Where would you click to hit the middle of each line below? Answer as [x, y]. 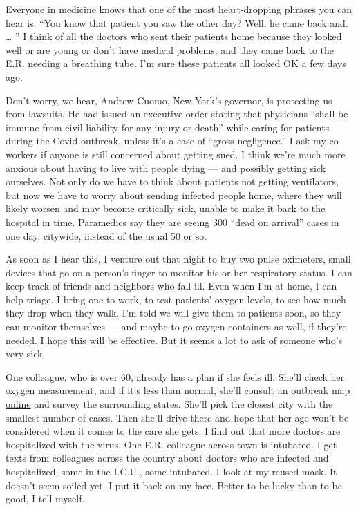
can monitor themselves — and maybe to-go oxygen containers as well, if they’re [176, 327]
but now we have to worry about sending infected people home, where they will [174, 195]
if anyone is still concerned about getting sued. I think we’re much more [193, 154]
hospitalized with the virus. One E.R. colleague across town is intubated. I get [171, 444]
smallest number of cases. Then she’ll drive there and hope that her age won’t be [177, 417]
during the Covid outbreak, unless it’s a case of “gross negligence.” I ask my [166, 141]
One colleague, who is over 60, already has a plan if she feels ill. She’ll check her [175, 376]
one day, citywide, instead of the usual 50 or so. [106, 235]
